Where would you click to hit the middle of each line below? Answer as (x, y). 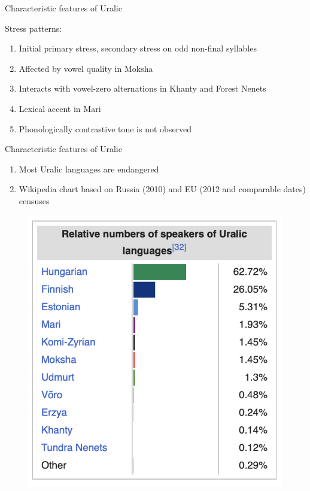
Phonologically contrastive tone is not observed (105, 128)
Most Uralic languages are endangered (89, 169)
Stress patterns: (34, 28)
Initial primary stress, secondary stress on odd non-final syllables (138, 48)
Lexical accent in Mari (60, 108)
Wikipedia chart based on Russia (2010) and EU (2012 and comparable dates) (162, 189)
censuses (34, 200)
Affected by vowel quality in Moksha (86, 68)
